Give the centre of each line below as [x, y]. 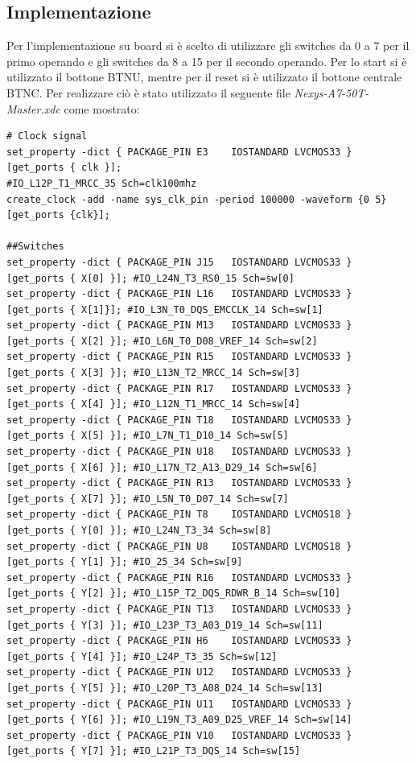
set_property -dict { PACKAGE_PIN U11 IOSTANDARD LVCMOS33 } [179, 704]
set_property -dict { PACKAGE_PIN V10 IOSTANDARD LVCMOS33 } [179, 735]
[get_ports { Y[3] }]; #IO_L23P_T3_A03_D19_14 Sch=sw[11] [165, 625]
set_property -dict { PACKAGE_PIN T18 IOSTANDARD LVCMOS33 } [179, 420]
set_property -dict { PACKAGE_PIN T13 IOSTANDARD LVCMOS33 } [179, 609]
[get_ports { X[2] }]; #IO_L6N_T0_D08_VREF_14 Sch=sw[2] [162, 341]
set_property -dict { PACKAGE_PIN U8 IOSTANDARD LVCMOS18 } [179, 546]
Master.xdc [33, 108]
